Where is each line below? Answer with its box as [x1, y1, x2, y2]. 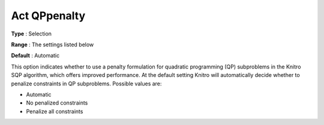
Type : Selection [11, 30, 52, 37]
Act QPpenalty [11, 9, 86, 22]
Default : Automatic [11, 52, 60, 59]
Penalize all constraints [26, 108, 83, 115]
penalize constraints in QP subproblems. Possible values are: [11, 80, 162, 87]
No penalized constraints [26, 99, 88, 106]
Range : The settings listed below [11, 41, 94, 48]
